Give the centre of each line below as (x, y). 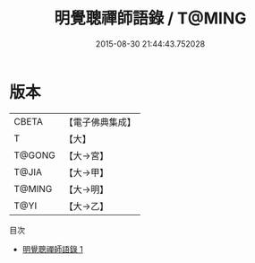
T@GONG (34, 155)
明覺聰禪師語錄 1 (52, 249)
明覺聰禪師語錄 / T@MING (150, 18)
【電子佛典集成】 (100, 122)
